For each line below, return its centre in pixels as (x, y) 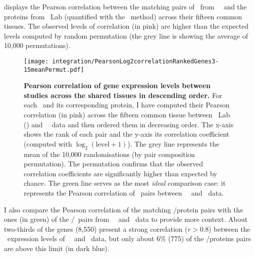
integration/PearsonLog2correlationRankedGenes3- (135, 61)
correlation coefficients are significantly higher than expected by (121, 173)
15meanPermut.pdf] (54, 70)
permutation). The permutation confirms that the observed (113, 164)
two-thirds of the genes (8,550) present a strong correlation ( (96, 229)
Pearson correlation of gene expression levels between (117, 85)
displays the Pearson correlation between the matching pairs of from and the (126, 6)
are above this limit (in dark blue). (57, 248)
